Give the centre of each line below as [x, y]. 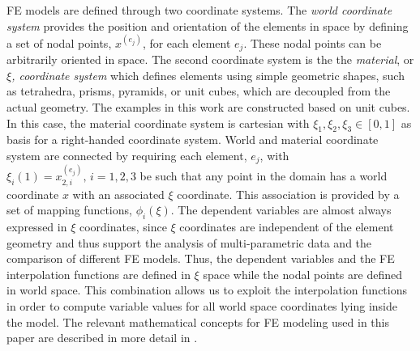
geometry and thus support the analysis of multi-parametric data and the [189, 242]
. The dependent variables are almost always [281, 210]
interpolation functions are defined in [99, 274]
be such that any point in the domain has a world [264, 176]
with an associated [118, 194]
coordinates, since [123, 226]
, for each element [186, 42]
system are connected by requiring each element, [127, 155]
